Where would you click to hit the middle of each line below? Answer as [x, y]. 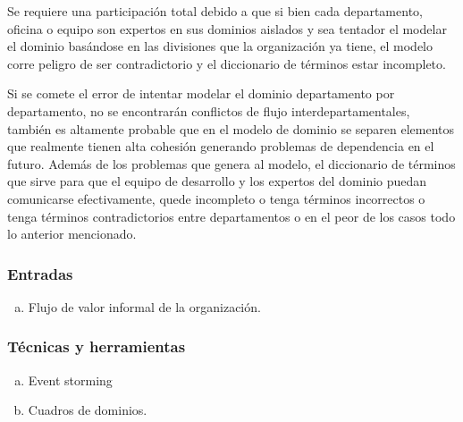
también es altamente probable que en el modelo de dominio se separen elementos [231, 128]
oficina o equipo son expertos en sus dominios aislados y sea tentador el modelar [227, 28]
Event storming [70, 380]
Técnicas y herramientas [97, 346]
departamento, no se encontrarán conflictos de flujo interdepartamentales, [209, 110]
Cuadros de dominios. [88, 410]
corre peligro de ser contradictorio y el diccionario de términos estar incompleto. [227, 63]
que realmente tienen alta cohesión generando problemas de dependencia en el [221, 146]
